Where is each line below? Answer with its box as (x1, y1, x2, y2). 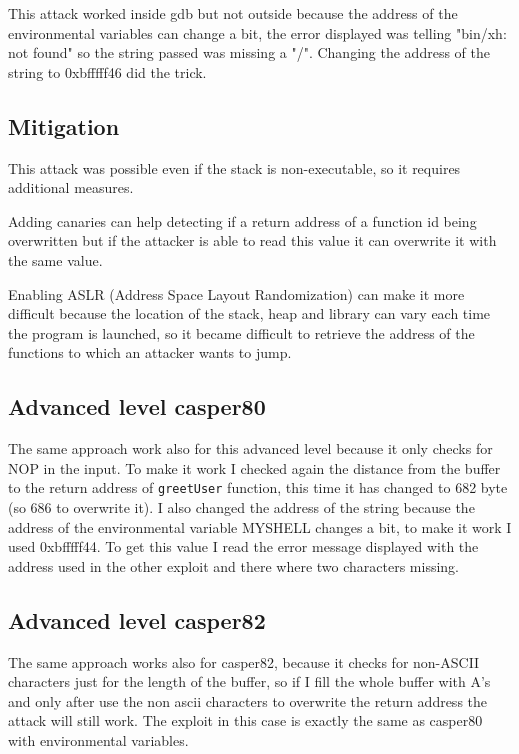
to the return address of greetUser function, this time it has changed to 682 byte (8, 477, 508, 498)
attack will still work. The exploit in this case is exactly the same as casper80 (8, 710, 483, 731)
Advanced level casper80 (8, 391, 266, 422)
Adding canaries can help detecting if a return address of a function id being (8, 210, 477, 231)
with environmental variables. (8, 729, 189, 750)
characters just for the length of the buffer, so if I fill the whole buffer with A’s (8, 671, 491, 692)
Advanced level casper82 (8, 604, 266, 635)
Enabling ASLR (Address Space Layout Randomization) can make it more (8, 283, 465, 304)
